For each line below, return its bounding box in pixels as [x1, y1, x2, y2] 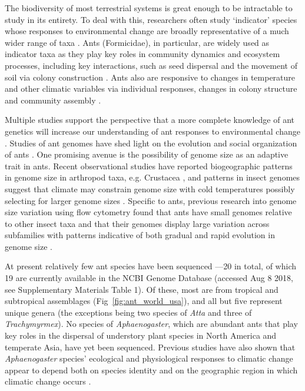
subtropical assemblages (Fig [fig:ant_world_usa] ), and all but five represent [5, 295, 283, 307]
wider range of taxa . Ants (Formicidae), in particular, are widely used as [5, 36, 270, 48]
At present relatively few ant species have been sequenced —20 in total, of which [5, 260, 296, 272]
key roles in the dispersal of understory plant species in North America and [5, 329, 277, 342]
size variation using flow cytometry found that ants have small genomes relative [5, 206, 292, 218]
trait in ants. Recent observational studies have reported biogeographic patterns [5, 159, 293, 172]
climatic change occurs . [5, 375, 91, 387]
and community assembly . [5, 93, 101, 106]
